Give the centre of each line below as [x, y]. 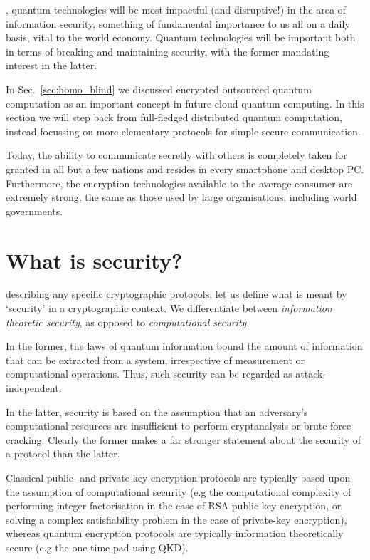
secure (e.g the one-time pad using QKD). [97, 547]
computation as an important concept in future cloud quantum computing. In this [185, 103]
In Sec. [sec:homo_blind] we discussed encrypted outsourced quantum [159, 89]
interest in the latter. [52, 65]
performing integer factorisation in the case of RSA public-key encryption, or [174, 505]
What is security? [94, 260]
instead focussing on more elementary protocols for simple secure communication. [183, 131]
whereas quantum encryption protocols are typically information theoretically [175, 533]
